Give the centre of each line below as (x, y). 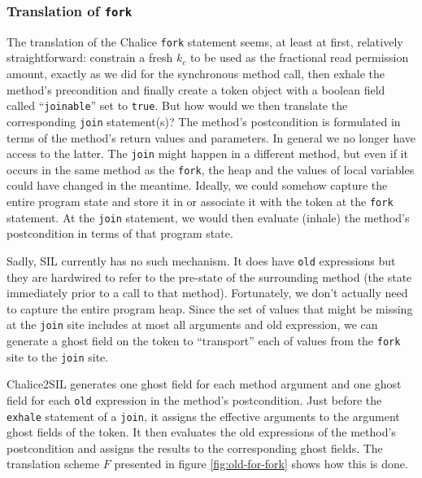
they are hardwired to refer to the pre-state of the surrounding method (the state (209, 276)
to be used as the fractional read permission (299, 57)
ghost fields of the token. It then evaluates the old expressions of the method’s (201, 432)
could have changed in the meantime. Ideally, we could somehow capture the (197, 185)
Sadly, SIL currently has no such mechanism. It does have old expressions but (201, 260)
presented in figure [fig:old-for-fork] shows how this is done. (261, 464)
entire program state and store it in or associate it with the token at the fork (200, 202)
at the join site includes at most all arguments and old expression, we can (192, 325)
